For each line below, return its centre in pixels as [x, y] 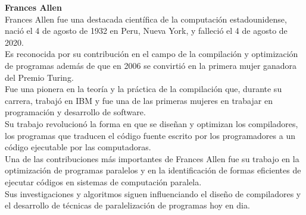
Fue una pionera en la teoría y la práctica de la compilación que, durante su [143, 89]
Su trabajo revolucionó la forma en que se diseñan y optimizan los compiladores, [152, 123]
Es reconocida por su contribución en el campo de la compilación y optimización [152, 54]
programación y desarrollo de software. [75, 112]
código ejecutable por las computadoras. [78, 147]
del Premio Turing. [39, 77]
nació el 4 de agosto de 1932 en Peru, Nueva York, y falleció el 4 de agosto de [146, 31]
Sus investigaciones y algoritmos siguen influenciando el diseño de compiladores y [153, 193]
